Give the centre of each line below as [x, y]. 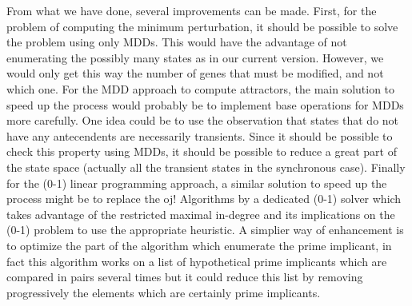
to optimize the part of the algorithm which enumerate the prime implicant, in [199, 245]
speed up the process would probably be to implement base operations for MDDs [205, 104]
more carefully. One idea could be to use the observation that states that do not [203, 120]
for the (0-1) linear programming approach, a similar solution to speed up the [197, 183]
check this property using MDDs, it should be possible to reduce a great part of [202, 151]
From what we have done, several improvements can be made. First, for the [192, 10]
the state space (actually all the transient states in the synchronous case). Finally [206, 167]
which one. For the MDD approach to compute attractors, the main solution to [201, 88]
